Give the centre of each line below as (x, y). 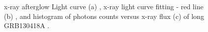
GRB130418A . (27, 25)
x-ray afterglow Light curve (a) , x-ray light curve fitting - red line (104, 6)
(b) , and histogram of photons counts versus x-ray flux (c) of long (104, 16)
